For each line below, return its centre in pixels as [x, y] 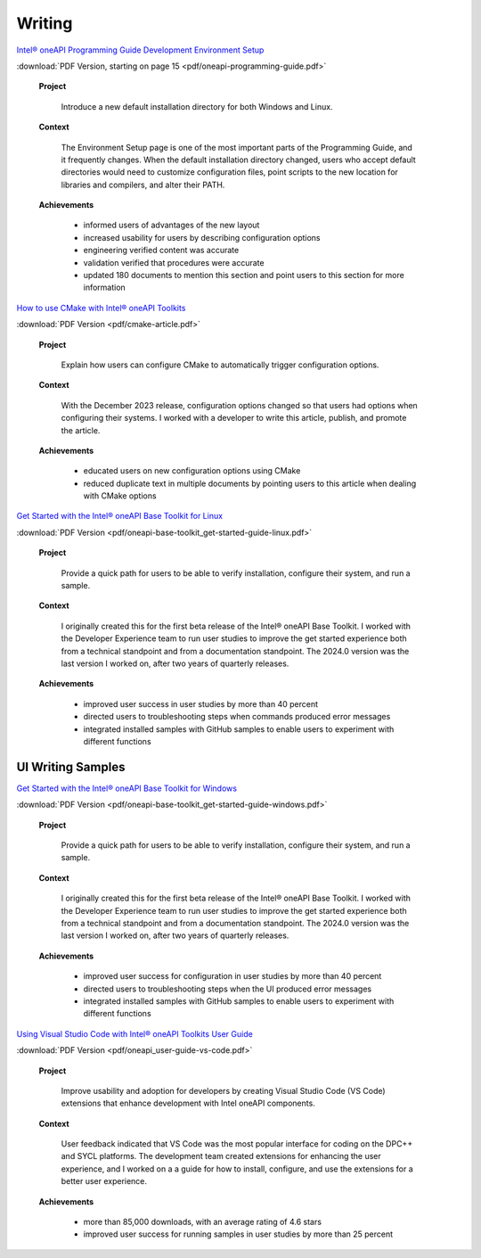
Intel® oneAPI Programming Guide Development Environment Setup [140, 50]
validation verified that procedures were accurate [174, 262]
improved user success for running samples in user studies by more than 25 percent [238, 1234]
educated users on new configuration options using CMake [192, 471]
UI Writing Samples [71, 767]
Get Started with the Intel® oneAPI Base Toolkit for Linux [119, 516]
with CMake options [120, 496]
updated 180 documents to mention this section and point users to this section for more [244, 275]
